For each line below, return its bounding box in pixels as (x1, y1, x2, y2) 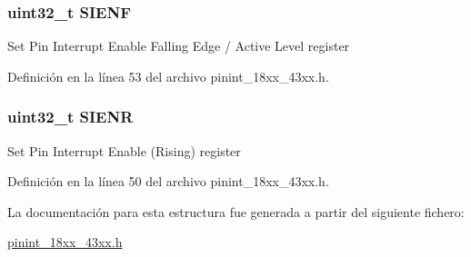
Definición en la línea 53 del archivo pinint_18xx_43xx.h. (7, 66, 329, 85)
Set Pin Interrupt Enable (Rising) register (7, 141, 241, 160)
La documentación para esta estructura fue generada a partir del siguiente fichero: (7, 202, 465, 221)
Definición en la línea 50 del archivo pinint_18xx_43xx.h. (7, 172, 329, 191)
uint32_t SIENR (7, 105, 134, 128)
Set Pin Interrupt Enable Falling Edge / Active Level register (7, 36, 350, 55)
